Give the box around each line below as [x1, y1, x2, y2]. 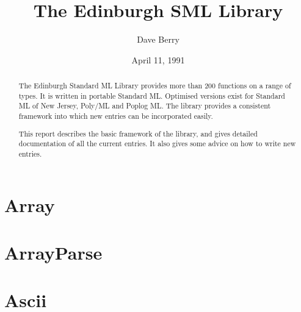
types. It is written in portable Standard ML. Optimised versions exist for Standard [18, 90, 285, 101]
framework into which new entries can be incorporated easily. [18, 111, 213, 121]
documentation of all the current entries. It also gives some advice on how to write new [18, 138, 296, 149]
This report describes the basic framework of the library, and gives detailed [18, 128, 258, 138]
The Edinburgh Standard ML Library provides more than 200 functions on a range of [18, 80, 291, 91]
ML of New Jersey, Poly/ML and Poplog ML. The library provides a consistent [18, 101, 271, 111]
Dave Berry [137, 33, 180, 46]
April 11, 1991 [131, 53, 185, 66]
